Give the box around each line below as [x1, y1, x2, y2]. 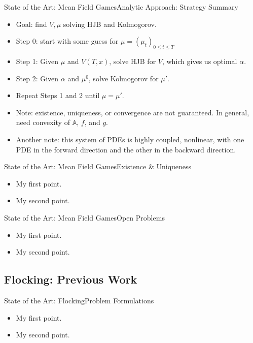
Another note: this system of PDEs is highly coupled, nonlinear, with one [16, 134, 244, 144]
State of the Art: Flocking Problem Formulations [4, 295, 154, 305]
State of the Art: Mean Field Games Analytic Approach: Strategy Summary [4, 2, 238, 12]
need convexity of [16, 117, 70, 128]
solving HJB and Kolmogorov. [63, 18, 157, 29]
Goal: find [16, 18, 47, 29]
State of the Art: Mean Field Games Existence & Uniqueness [4, 161, 192, 172]
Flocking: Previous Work [4, 271, 137, 287]
